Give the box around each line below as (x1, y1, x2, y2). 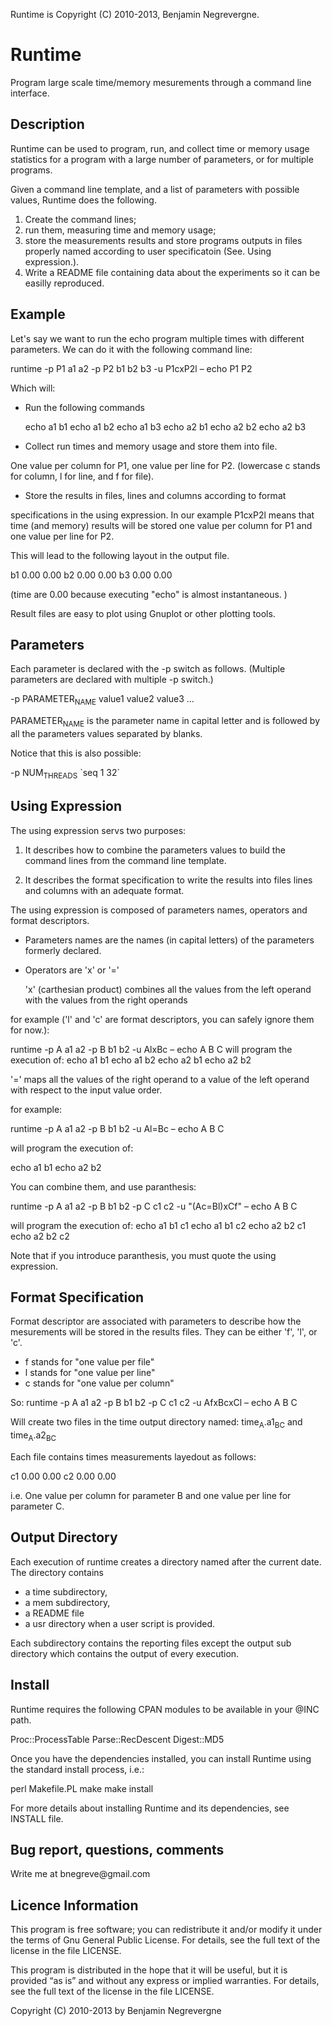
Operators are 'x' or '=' (24, 964, 120, 976)
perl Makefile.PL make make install (10, 1782, 154, 1794)
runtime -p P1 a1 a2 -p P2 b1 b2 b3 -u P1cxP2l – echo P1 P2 (10, 362, 253, 374)
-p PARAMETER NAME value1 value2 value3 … (10, 693, 195, 708)
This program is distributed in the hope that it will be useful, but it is (10, 1964, 288, 1976)
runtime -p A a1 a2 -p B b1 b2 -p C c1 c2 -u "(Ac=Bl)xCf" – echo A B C (10, 1200, 298, 1212)
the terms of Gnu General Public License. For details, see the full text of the (10, 1934, 321, 1946)
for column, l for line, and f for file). (10, 470, 155, 482)
